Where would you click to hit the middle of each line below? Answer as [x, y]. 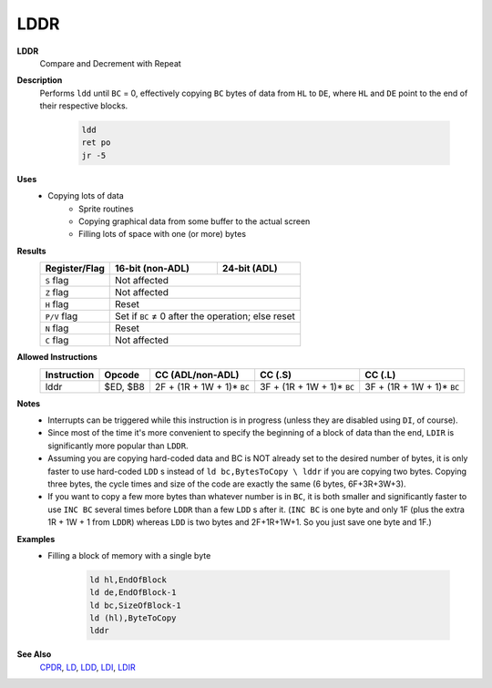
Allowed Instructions [57, 357]
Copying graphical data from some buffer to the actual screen [195, 221]
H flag [57, 304]
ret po [96, 143]
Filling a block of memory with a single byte [129, 555]
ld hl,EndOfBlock [128, 580]
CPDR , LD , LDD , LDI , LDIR [87, 667]
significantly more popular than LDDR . [118, 446]
